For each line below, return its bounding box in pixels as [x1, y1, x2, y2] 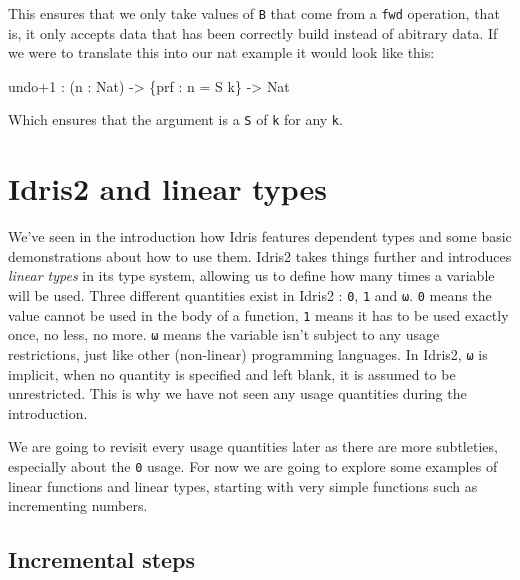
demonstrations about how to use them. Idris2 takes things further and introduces [8, 245, 512, 266]
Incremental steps [8, 544, 196, 575]
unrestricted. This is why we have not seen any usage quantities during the [8, 383, 467, 404]
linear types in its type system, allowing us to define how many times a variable [8, 265, 495, 286]
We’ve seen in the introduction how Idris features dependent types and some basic [8, 226, 512, 247]
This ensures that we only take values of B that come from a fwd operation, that [8, 3, 500, 23]
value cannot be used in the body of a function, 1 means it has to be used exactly [8, 304, 509, 325]
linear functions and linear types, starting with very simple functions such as [8, 475, 478, 496]
